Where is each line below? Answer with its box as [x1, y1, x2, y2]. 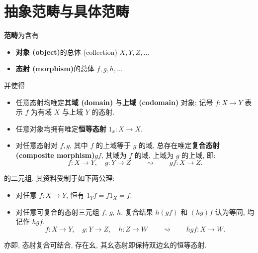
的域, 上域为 [134, 149, 174, 160]
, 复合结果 [121, 206, 153, 217]
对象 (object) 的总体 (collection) [15, 46, 117, 57]
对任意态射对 [15, 140, 58, 150]
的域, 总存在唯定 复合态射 [139, 140, 220, 150]
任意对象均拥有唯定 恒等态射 [15, 123, 106, 133]
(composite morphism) [15, 149, 95, 160]
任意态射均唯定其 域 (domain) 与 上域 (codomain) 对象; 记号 [15, 97, 213, 107]
